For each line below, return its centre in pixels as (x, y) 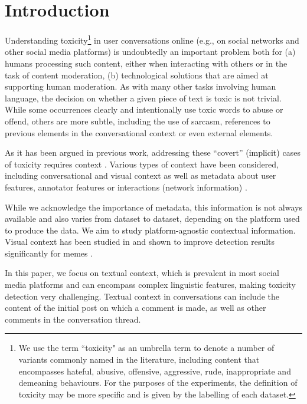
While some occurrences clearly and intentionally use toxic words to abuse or (144, 109)
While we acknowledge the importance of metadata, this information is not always (153, 207)
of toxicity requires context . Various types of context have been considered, (142, 164)
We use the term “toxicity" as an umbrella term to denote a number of (146, 348)
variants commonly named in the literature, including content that (139, 359)
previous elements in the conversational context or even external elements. (139, 132)
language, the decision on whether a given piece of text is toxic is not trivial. (143, 98)
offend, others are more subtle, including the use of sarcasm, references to (138, 121)
